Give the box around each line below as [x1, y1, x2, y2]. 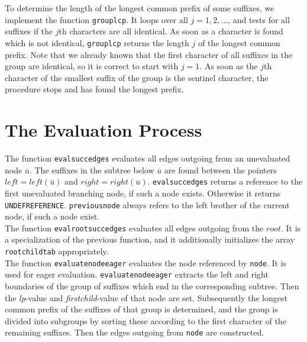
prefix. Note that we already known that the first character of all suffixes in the [5, 48, 293, 60]
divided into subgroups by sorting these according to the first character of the [5, 314, 286, 327]
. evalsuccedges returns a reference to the [147, 175, 303, 188]
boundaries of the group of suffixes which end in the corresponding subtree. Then [5, 279, 299, 292]
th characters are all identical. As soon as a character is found [59, 25, 283, 37]
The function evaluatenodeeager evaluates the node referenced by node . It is [5, 256, 287, 269]
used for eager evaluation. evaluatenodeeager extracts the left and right [5, 268, 269, 280]
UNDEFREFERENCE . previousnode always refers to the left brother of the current [5, 198, 290, 211]
